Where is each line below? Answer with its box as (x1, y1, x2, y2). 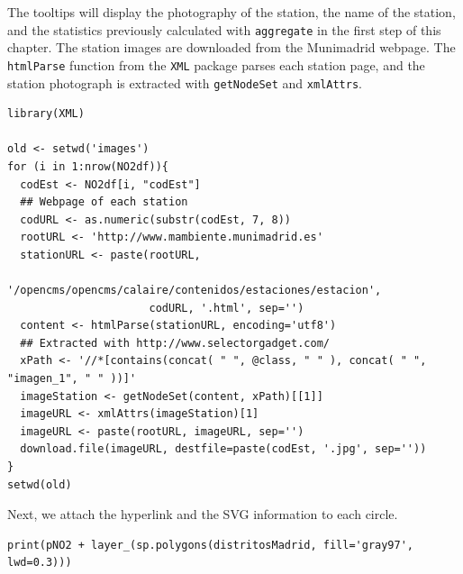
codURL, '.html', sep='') (149, 301, 304, 314)
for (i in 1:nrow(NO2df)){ (7, 159, 168, 173)
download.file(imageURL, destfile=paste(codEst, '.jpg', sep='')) (20, 442, 427, 456)
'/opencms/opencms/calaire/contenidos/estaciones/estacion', (7, 284, 382, 297)
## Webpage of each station (20, 196, 188, 209)
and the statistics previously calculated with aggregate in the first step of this (7, 20, 441, 39)
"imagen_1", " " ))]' (7, 372, 137, 386)
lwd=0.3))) (7, 556, 72, 569)
